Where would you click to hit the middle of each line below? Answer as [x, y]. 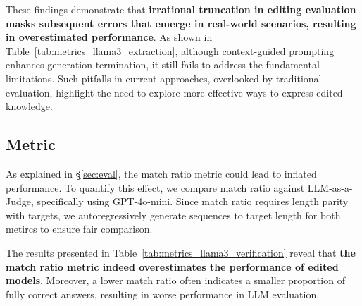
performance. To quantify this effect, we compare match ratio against [155, 187]
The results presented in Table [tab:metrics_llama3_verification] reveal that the [181, 252]
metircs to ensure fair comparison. [79, 229]
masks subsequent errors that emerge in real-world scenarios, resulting [181, 23]
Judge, [20, 201]
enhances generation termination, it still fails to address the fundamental [163, 65]
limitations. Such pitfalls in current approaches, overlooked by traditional [164, 78]
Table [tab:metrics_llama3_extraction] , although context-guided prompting [170, 50]
